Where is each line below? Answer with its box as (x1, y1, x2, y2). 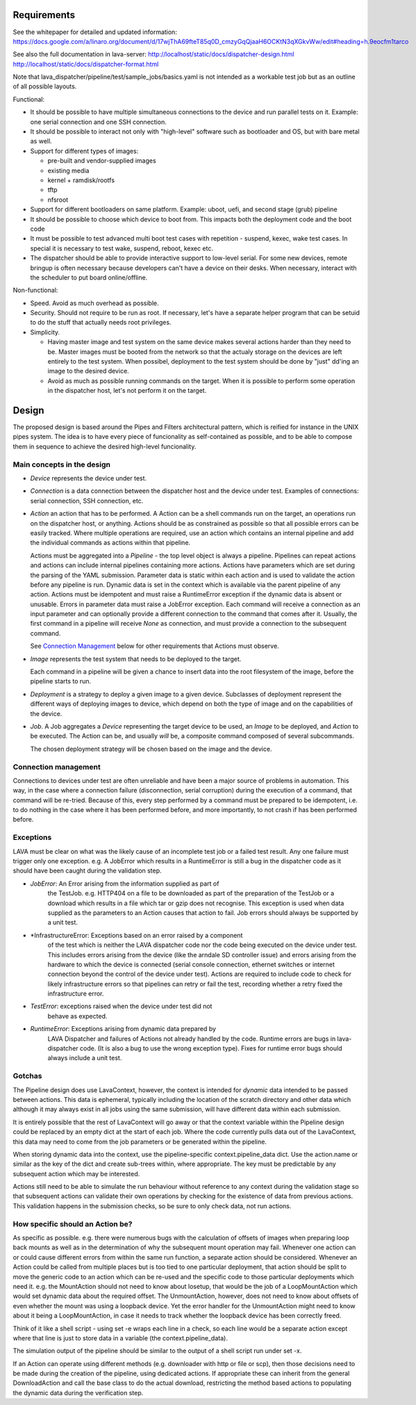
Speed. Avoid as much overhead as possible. (30, 299, 159, 307)
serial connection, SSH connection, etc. (30, 496, 144, 505)
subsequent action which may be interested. (13, 1169, 140, 1178)
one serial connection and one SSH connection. (30, 117, 167, 126)
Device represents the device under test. (30, 474, 147, 482)
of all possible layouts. (13, 82, 77, 90)
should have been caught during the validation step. (13, 866, 163, 875)
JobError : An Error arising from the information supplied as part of (30, 879, 219, 888)
